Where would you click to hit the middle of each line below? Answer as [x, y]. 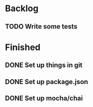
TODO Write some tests [41, 27]
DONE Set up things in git [44, 65]
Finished [23, 47]
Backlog [22, 9]
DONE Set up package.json [46, 81]
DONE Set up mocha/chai [44, 98]
